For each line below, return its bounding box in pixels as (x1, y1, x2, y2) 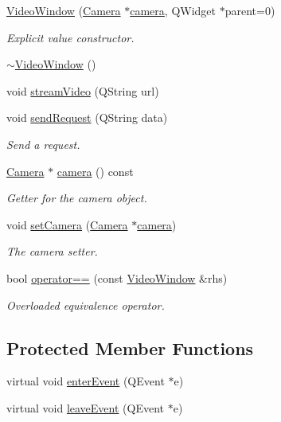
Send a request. (6, 135, 80, 152)
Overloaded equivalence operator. (6, 296, 165, 313)
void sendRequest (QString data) (6, 109, 168, 126)
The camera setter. (6, 243, 98, 260)
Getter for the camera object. (6, 190, 147, 206)
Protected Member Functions (6, 335, 254, 360)
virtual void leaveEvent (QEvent (6, 399, 165, 416)
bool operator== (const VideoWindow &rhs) (6, 269, 228, 286)
